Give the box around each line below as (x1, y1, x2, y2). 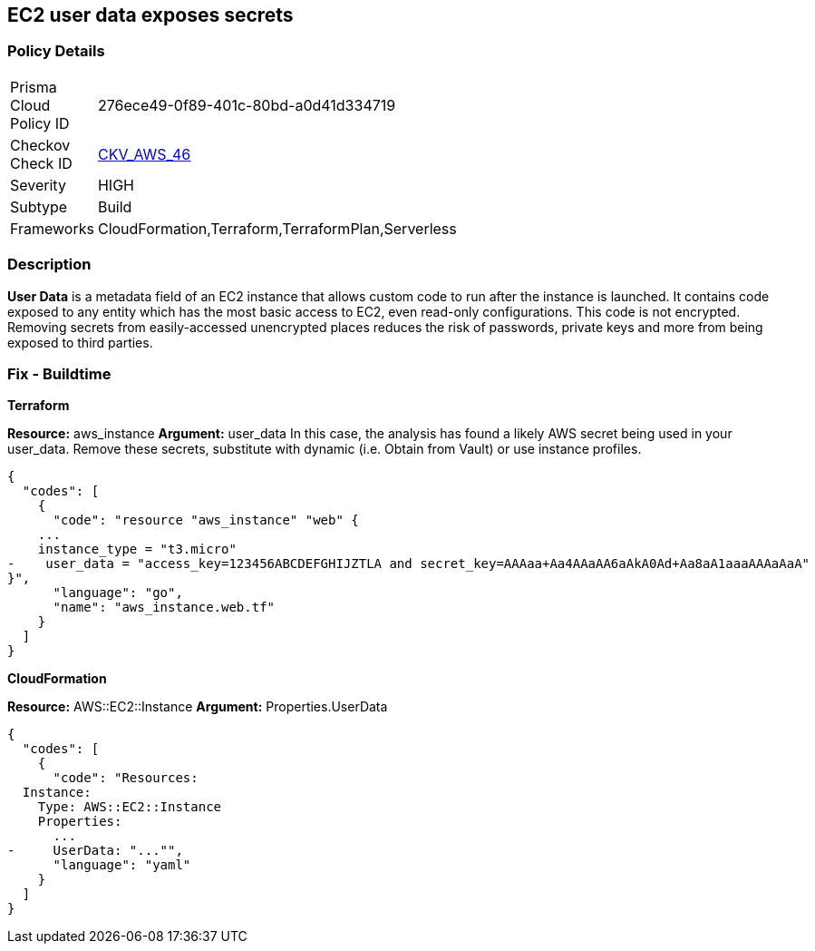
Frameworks (10, 219, 94, 238)
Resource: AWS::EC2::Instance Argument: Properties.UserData (7, 699, 388, 715)
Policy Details (7, 42, 105, 61)
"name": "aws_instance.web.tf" (53, 600, 276, 615)
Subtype (10, 197, 68, 216)
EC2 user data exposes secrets (7, 4, 294, 26)
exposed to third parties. (7, 334, 153, 350)
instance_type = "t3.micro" (37, 542, 237, 557)
